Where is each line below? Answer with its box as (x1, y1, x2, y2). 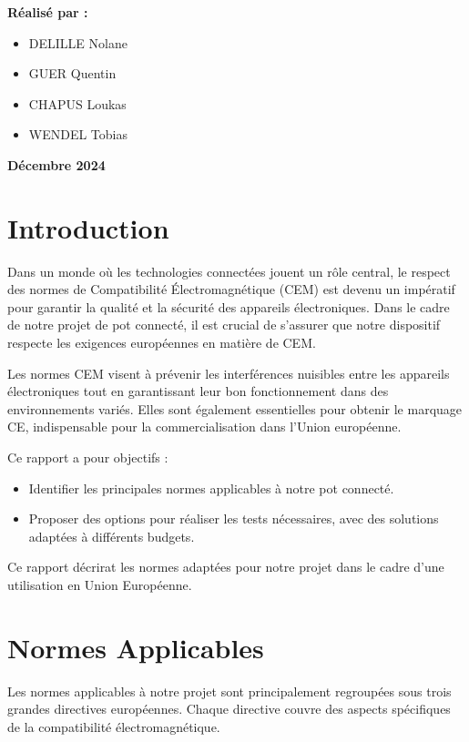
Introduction (7, 208, 169, 246)
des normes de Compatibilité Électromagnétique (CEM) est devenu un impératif (7, 280, 455, 299)
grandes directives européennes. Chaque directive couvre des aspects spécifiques (7, 699, 451, 718)
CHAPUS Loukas (28, 94, 127, 113)
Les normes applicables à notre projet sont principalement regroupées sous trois (7, 681, 452, 700)
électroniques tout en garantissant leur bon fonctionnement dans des (7, 381, 389, 401)
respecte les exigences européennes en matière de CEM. (7, 333, 316, 352)
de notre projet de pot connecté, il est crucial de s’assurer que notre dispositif (7, 315, 441, 334)
